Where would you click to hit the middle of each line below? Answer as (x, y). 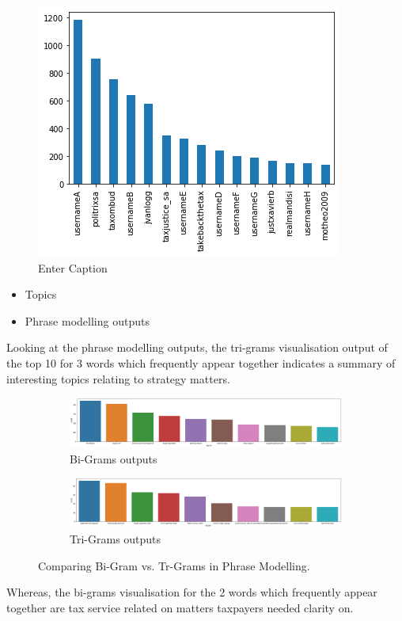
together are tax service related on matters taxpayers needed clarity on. (180, 607)
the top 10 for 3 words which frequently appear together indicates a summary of (201, 362)
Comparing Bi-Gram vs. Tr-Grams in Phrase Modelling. (174, 565)
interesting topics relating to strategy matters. (118, 378)
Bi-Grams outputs (114, 458)
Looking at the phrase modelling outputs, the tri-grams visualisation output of (197, 347)
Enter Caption (73, 267)
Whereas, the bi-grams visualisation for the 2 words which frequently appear (192, 592)
